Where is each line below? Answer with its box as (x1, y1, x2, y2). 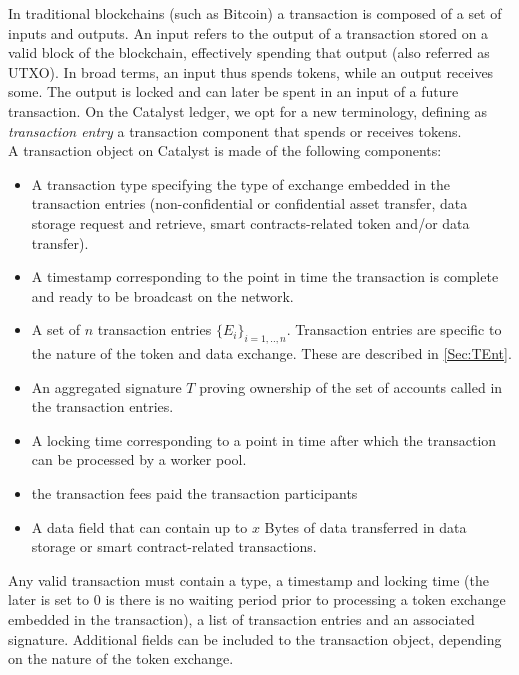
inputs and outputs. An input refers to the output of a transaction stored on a (8, 22, 489, 43)
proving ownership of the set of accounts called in (199, 376, 503, 397)
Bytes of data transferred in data (264, 516, 467, 537)
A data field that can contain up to (31, 516, 248, 537)
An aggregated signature (31, 376, 182, 397)
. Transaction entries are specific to (286, 319, 502, 340)
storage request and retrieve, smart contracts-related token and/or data (31, 212, 470, 233)
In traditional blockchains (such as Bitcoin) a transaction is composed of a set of (8, 3, 502, 23)
